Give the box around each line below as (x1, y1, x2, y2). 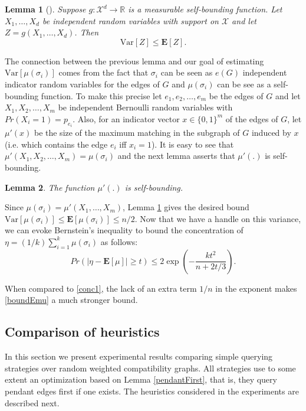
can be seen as (160, 66, 213, 79)
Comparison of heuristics (5, 322, 160, 341)
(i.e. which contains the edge (5, 138, 108, 150)
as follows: (100, 235, 138, 247)
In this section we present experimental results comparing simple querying (5, 350, 273, 363)
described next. (5, 396, 60, 409)
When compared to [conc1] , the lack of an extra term (5, 282, 197, 294)
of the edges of (225, 112, 278, 125)
